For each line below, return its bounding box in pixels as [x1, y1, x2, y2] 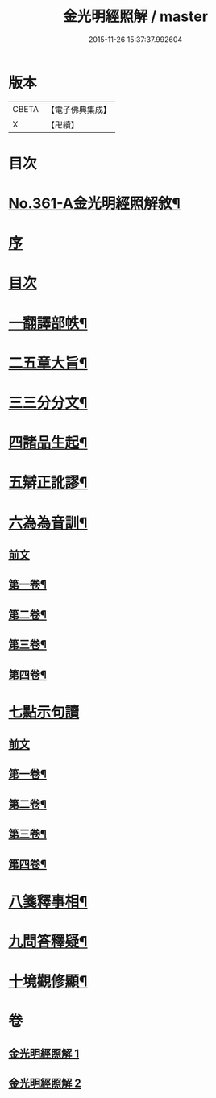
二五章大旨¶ [8, 354, 88, 372]
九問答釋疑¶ [8, 933, 88, 951]
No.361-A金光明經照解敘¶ [8, 194, 181, 213]
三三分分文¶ [8, 394, 88, 412]
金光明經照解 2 [8, 1077, 82, 1091]
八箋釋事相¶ [8, 892, 88, 911]
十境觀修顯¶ [8, 972, 88, 991]
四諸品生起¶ [8, 434, 88, 452]
